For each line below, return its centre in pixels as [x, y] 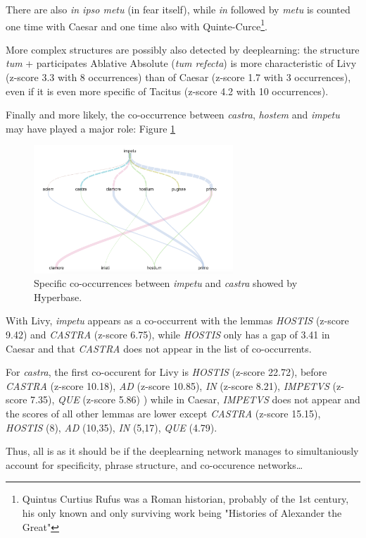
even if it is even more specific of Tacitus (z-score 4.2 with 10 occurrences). [167, 91]
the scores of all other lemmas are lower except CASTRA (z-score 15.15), [163, 413]
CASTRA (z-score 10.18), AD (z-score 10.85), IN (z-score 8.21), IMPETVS [168, 385]
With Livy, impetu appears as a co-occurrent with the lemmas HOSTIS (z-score [177, 320]
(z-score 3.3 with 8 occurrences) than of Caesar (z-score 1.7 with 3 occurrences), [178, 77]
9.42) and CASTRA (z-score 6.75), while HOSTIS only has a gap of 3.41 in [168, 334]
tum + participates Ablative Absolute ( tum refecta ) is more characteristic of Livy [181, 63]
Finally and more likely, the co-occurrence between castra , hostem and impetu [173, 115]
